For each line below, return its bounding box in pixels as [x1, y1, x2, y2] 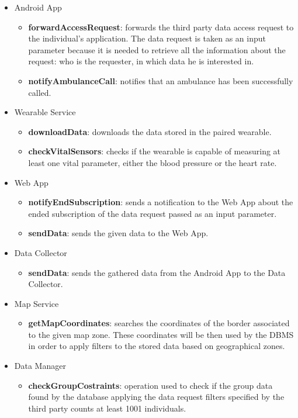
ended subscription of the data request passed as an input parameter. [28, 207, 277, 219]
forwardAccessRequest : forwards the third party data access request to [28, 20, 294, 33]
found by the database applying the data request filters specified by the [28, 391, 285, 403]
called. [28, 86, 51, 98]
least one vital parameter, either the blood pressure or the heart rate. [28, 156, 277, 168]
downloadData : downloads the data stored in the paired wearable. [28, 125, 272, 137]
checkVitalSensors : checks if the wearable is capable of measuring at [28, 145, 281, 157]
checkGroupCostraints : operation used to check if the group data [28, 379, 273, 391]
